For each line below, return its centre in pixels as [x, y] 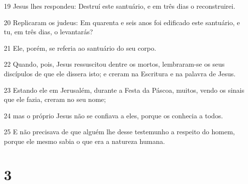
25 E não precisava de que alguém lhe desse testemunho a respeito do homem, [119, 132]
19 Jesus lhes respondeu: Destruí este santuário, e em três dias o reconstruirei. [120, 6]
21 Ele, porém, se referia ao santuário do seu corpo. [80, 48]
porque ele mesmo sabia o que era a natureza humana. [85, 141]
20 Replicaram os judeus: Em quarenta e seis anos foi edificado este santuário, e [122, 22]
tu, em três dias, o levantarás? [49, 32]
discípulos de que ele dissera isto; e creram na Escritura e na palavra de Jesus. [120, 73]
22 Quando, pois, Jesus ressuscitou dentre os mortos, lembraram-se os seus [114, 64]
